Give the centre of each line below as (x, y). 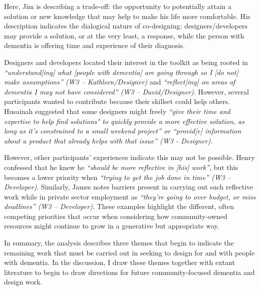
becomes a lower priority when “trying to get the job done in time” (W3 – (118, 177)
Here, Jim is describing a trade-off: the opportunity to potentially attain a (118, 6)
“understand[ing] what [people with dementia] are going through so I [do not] (121, 72)
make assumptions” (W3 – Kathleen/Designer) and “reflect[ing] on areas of (120, 82)
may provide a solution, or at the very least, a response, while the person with (124, 35)
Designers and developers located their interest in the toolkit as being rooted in (126, 62)
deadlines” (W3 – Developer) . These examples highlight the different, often (119, 206)
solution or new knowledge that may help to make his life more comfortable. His (127, 16)
